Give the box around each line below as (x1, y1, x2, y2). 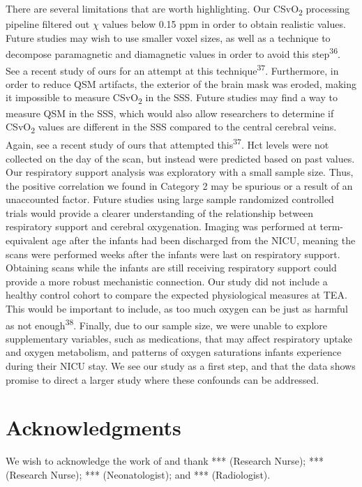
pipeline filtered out (6, 17, 90, 31)
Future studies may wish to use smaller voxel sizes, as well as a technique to (6, 30, 331, 45)
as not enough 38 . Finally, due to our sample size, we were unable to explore (6, 315, 327, 332)
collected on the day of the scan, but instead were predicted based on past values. (6, 151, 355, 165)
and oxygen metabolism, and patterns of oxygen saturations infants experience (6, 345, 342, 359)
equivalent (6, 233, 49, 248)
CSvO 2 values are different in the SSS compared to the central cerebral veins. (6, 119, 337, 135)
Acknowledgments (6, 413, 181, 442)
